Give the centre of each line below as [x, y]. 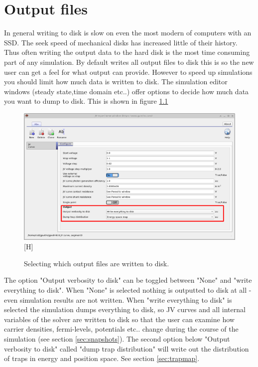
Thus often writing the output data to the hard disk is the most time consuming [127, 52]
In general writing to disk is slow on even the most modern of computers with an [128, 33]
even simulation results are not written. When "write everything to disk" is [118, 299]
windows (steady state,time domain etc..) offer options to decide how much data [127, 91]
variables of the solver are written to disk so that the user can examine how [119, 319]
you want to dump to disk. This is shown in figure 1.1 [86, 101]
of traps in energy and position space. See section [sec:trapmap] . [102, 358]
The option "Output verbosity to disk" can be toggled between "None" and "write [128, 280]
